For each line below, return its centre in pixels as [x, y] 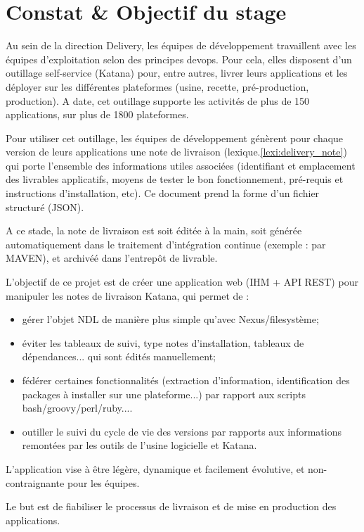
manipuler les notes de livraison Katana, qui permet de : [128, 295]
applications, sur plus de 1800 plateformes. [97, 114]
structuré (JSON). [45, 207]
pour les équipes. [103, 482]
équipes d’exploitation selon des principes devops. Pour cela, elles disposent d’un [179, 59]
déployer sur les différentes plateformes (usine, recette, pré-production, [157, 86]
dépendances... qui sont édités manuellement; [119, 356]
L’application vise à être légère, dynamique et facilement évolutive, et [155, 468]
